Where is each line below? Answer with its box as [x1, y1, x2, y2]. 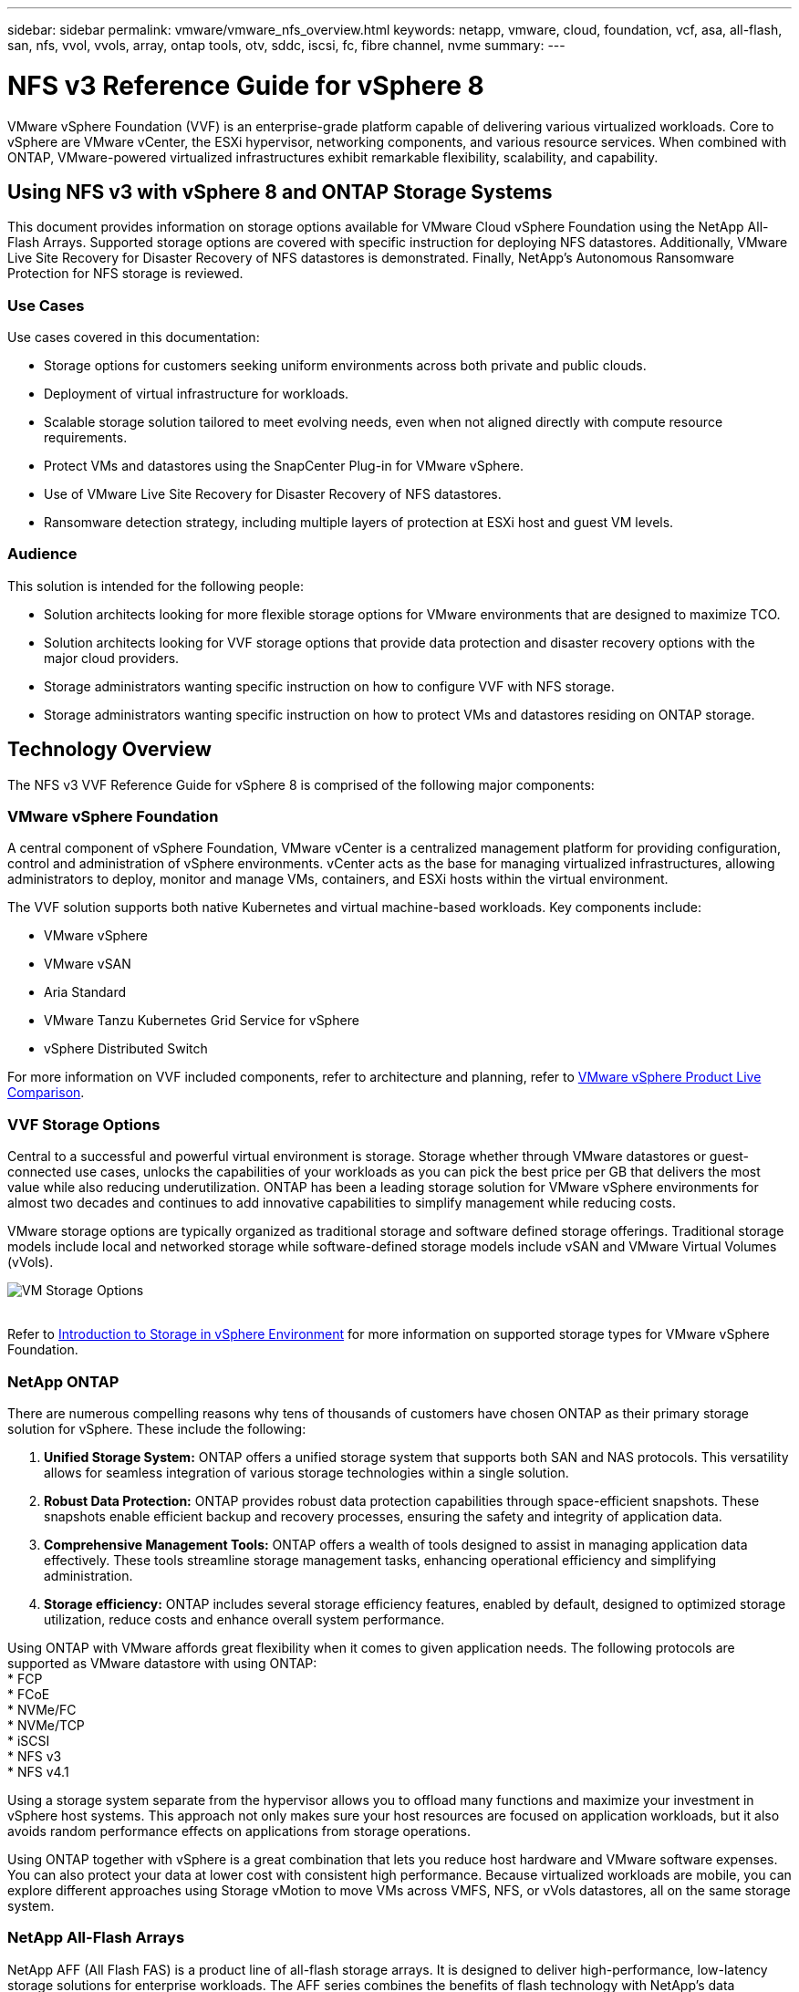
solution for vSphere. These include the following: [7, 1420, 306, 1437]
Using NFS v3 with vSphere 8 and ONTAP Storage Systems [7, 180, 553, 203]
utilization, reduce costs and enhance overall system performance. [44, 1611, 445, 1627]
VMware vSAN [44, 956, 131, 972]
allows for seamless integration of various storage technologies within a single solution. [44, 1464, 569, 1480]
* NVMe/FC [7, 1701, 77, 1717]
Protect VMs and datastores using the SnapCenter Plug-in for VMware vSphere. [44, 458, 524, 474]
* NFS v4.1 [7, 1763, 69, 1779]
